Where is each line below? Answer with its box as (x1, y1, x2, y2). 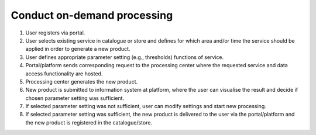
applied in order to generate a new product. (25, 46, 130, 53)
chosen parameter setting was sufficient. (25, 94, 125, 102)
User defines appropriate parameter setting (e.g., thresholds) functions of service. (25, 53, 224, 61)
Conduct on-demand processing (11, 9, 173, 22)
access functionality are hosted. (25, 70, 103, 77)
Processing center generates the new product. (25, 78, 138, 85)
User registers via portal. (25, 29, 85, 36)
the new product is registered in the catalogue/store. (25, 119, 152, 126)
